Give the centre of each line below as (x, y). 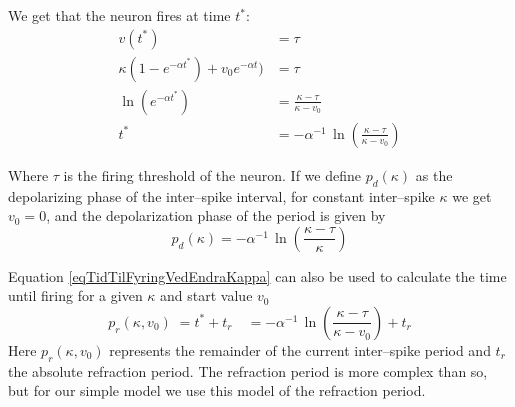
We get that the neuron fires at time (119, 15)
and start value (206, 295)
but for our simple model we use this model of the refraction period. (217, 390)
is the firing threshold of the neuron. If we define (212, 174)
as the (434, 174)
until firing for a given (75, 295)
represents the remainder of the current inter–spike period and (300, 349)
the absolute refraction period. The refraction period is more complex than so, (248, 370)
